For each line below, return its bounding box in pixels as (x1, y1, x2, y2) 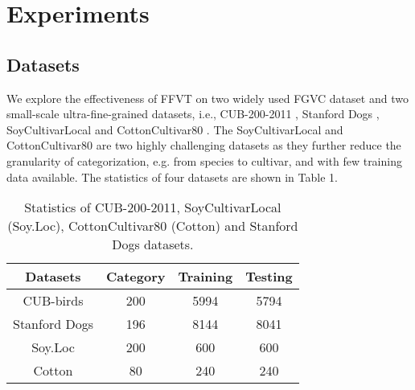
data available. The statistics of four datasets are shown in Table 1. (6, 168, 338, 185)
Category (105, 267, 166, 286)
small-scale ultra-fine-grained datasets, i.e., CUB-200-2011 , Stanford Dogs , (6, 105, 380, 122)
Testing (245, 267, 293, 286)
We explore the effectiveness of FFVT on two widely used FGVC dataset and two (6, 89, 409, 106)
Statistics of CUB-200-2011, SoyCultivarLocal (24, 198, 281, 217)
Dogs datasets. (112, 235, 194, 254)
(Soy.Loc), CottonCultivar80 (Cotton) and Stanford (7, 216, 298, 236)
